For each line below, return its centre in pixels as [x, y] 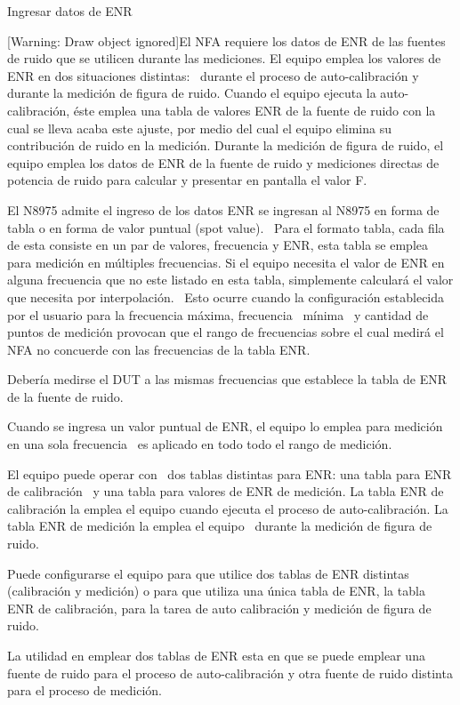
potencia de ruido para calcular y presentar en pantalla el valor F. [187, 180]
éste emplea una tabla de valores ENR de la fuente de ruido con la [254, 110]
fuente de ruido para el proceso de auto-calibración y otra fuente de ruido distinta [230, 673]
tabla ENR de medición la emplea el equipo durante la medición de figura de [220, 526]
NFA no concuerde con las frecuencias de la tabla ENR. [159, 349]
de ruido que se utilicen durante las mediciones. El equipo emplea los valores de [224, 58]
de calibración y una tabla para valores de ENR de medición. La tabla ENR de [226, 491]
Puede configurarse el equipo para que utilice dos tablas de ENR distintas [208, 573]
